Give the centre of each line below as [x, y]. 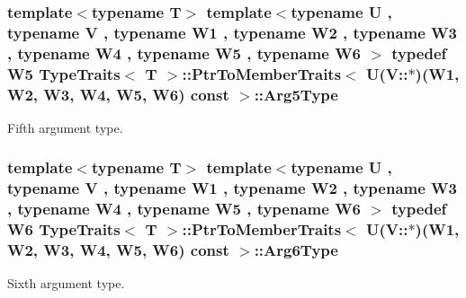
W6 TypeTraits [64, 229]
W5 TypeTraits [64, 73]
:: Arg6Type [296, 250]
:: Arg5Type [296, 94]
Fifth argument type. [65, 127]
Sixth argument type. [66, 283]
